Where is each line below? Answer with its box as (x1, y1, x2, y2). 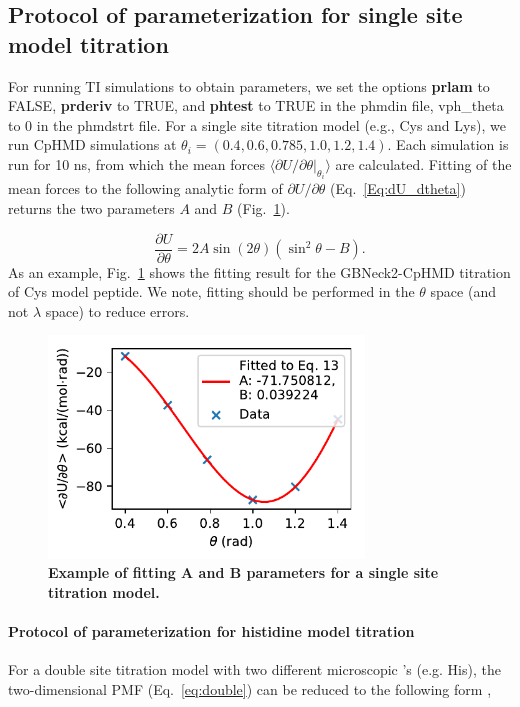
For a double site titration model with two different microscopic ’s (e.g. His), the (8, 659, 501, 680)
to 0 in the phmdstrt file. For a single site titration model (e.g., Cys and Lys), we (8, 114, 506, 135)
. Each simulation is (387, 134, 509, 155)
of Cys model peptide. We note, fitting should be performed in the (8, 281, 415, 302)
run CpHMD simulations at (8, 134, 177, 155)
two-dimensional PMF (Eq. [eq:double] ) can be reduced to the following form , (8, 679, 492, 700)
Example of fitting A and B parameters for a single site (48, 562, 439, 583)
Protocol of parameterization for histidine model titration (8, 621, 415, 642)
